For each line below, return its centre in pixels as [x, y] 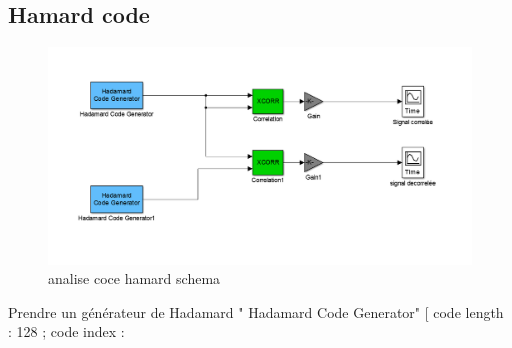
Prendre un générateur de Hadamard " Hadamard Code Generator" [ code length [256, 311]
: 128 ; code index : [66, 331]
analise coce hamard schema [134, 278]
